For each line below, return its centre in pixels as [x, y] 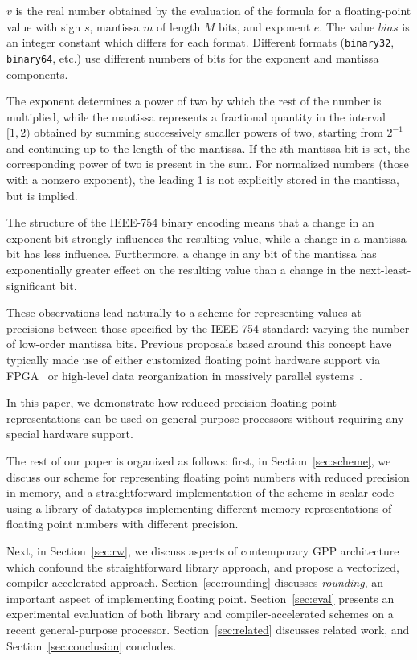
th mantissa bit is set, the [346, 148]
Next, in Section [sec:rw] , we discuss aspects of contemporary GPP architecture [203, 550]
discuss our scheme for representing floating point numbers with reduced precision [208, 476]
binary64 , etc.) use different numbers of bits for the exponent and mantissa [193, 57]
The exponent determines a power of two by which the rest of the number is [194, 101]
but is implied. [42, 195]
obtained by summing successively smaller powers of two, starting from [208, 132]
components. [37, 74]
